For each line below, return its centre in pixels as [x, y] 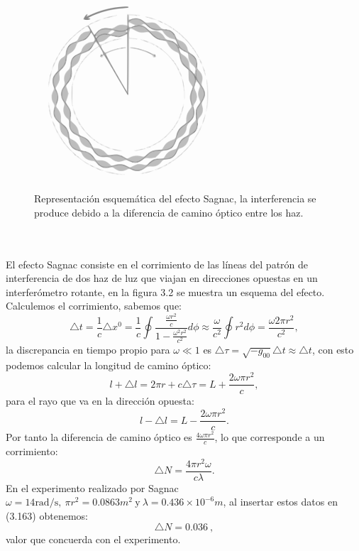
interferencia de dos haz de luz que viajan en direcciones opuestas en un [162, 278]
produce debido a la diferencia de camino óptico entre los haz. [169, 212]
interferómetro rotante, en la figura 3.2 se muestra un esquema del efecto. [165, 291]
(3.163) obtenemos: [47, 515]
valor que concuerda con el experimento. [93, 539]
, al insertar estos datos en [280, 502]
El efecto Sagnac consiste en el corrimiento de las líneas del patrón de [157, 264]
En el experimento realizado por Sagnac [92, 487]
